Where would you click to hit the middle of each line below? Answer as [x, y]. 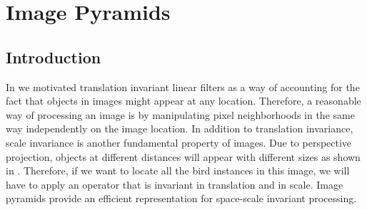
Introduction [54, 57]
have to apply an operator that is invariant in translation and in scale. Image [175, 184]
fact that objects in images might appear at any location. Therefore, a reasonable [183, 101]
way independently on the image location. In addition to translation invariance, [180, 128]
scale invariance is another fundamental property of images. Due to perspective [179, 142]
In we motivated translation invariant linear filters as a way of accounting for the [183, 86]
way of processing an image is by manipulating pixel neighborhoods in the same [180, 114]
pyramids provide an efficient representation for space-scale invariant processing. [181, 198]
